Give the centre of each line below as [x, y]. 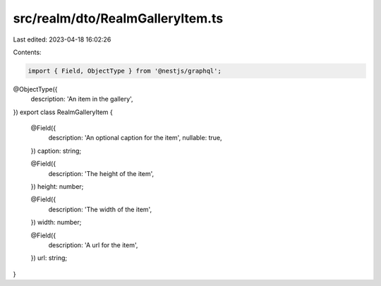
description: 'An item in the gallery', [82, 99]
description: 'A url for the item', [93, 245]
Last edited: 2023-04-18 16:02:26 [62, 39]
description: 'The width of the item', [100, 209]
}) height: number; [57, 187]
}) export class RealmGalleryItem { [63, 112]
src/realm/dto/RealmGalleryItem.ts [118, 18]
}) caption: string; [56, 151]
